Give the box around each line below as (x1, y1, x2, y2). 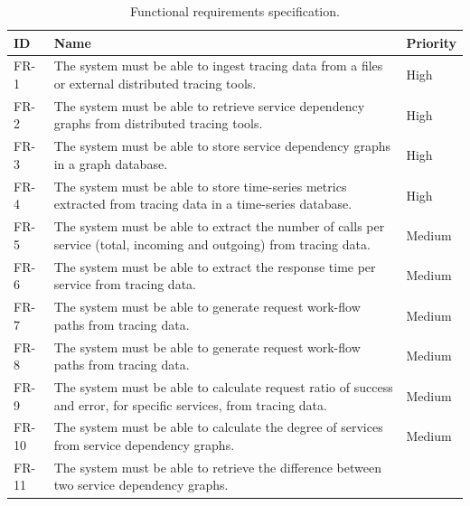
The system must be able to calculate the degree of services (53, 417, 383, 436)
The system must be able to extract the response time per (53, 257, 376, 276)
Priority (406, 33, 456, 52)
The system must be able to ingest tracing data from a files (53, 56, 383, 75)
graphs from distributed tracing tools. (53, 114, 263, 133)
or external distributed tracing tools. (53, 74, 257, 93)
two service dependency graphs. (53, 475, 229, 494)
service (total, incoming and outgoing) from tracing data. (53, 234, 371, 253)
